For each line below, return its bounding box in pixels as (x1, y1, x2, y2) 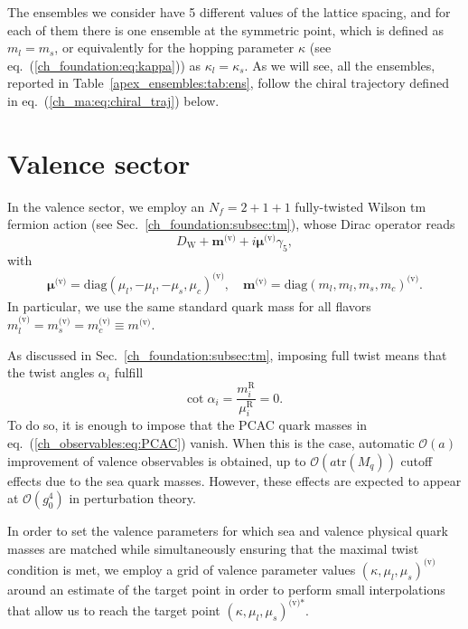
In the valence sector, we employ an (7, 196, 205, 215)
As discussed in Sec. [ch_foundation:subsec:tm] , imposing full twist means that (7, 345, 447, 364)
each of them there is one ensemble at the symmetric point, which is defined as (7, 20, 444, 39)
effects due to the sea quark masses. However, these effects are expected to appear (7, 471, 462, 490)
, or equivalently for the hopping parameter (54, 38, 295, 57)
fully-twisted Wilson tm (295, 196, 426, 215)
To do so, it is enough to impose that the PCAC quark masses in (7, 415, 368, 434)
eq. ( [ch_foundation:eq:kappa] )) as (7, 55, 201, 74)
